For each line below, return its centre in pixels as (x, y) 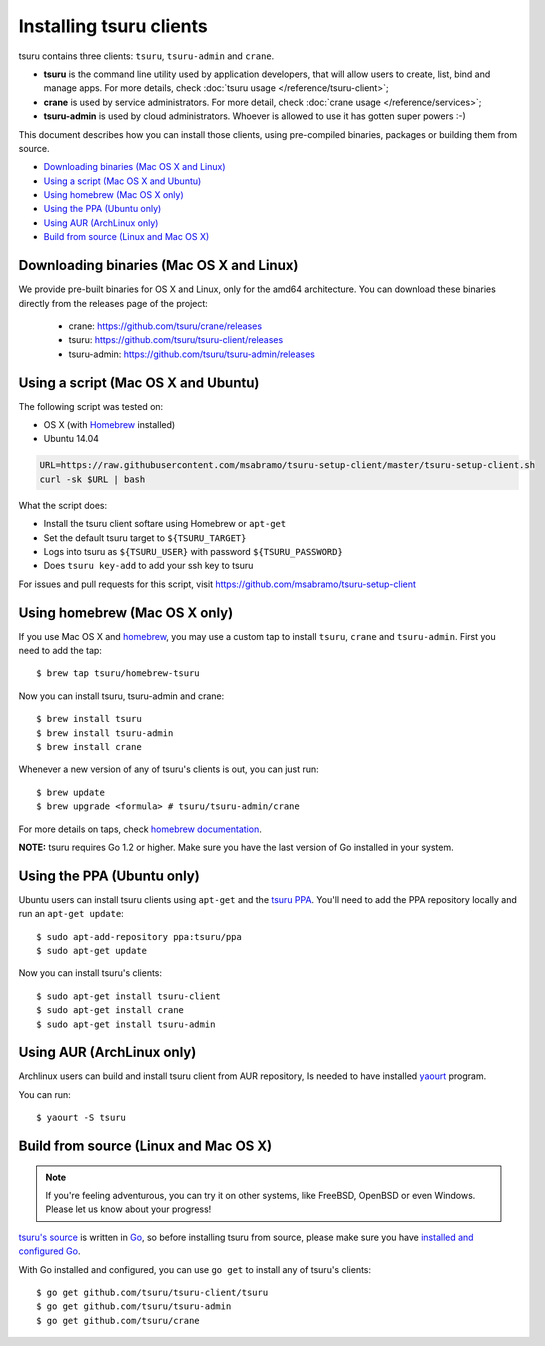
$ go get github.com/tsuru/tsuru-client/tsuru (152, 1292)
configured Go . (49, 1251)
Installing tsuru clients (113, 26)
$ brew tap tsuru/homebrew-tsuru (118, 673)
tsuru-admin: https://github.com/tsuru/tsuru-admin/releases (191, 354)
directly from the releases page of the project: (113, 303)
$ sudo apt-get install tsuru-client (129, 996)
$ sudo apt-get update (92, 950)
